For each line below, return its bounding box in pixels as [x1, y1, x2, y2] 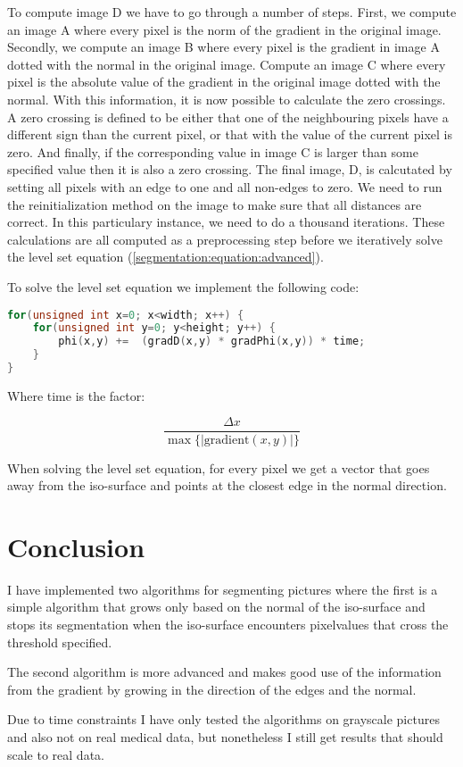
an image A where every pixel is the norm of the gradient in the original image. [7, 20, 442, 38]
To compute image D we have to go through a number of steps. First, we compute [7, 3, 457, 21]
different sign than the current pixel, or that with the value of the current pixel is [7, 125, 452, 144]
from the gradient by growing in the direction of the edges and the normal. [7, 679, 417, 698]
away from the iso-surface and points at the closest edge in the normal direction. [7, 476, 447, 495]
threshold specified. [7, 632, 112, 651]
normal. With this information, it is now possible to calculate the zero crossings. [7, 89, 446, 108]
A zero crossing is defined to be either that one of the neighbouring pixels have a [7, 107, 449, 126]
